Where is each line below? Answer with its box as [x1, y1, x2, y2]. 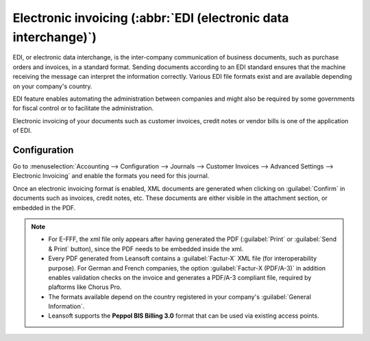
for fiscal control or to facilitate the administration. [12, 104, 154, 112]
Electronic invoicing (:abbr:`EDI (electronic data [12, 10, 289, 25]
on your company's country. [12, 82, 92, 90]
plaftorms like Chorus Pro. [48, 283, 122, 291]
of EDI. [12, 127, 32, 135]
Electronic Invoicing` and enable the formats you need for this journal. [12, 172, 210, 180]
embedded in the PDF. [12, 203, 76, 212]
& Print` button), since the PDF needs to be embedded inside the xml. [48, 244, 244, 253]
